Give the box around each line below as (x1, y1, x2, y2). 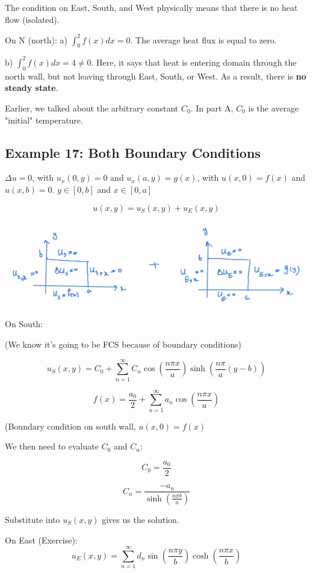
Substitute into (5, 513, 60, 525)
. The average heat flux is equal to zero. (130, 33, 277, 46)
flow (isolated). (5, 13, 60, 25)
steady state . (5, 81, 58, 94)
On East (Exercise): (5, 533, 78, 546)
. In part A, (190, 101, 234, 114)
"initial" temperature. (5, 113, 83, 126)
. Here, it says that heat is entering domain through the (91, 55, 297, 68)
